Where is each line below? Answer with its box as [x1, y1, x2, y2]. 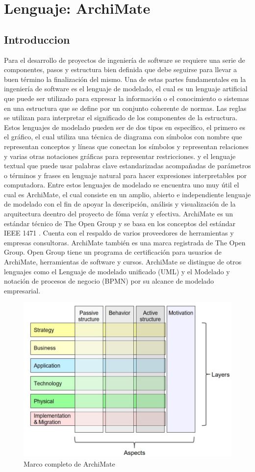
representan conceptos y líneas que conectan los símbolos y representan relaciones [4, 141, 249, 151]
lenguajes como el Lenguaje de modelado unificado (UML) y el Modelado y [4, 266, 230, 276]
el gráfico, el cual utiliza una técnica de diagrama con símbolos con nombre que [4, 131, 242, 142]
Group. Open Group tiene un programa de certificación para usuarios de [4, 247, 222, 257]
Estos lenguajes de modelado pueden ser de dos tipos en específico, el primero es [4, 122, 246, 132]
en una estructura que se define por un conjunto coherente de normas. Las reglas [4, 103, 247, 113]
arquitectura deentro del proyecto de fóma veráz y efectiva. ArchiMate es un [4, 209, 233, 219]
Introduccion [4, 31, 70, 47]
